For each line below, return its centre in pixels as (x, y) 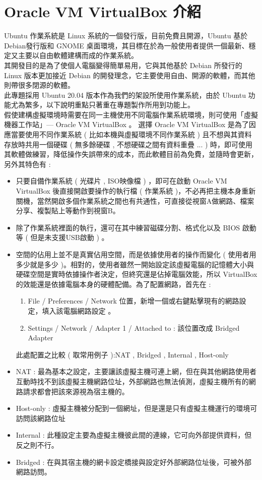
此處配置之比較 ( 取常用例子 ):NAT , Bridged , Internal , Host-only (122, 354)
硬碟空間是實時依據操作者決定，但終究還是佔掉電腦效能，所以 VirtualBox (137, 274)
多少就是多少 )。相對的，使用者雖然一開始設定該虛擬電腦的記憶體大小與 (135, 264)
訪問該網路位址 (41, 418)
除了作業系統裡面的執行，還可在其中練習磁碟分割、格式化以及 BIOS (128, 227)
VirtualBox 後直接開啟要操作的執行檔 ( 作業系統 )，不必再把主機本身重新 (136, 191)
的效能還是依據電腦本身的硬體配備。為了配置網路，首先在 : (113, 284)
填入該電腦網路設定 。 (79, 310)
